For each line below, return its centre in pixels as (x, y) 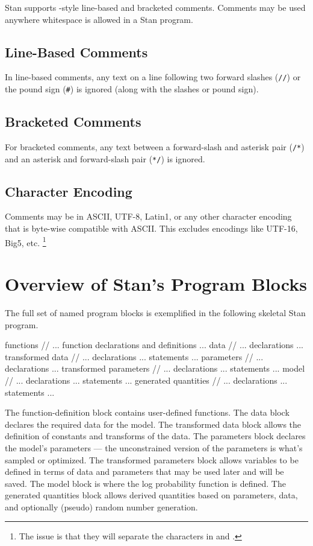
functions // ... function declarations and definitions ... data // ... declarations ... (154, 345)
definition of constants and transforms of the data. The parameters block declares (155, 436)
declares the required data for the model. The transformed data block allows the (153, 424)
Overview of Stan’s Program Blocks (156, 284)
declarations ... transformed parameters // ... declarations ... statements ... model (155, 368)
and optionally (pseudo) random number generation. (101, 506)
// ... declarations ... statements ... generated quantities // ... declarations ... (146, 380)
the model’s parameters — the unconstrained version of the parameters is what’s (154, 447)
